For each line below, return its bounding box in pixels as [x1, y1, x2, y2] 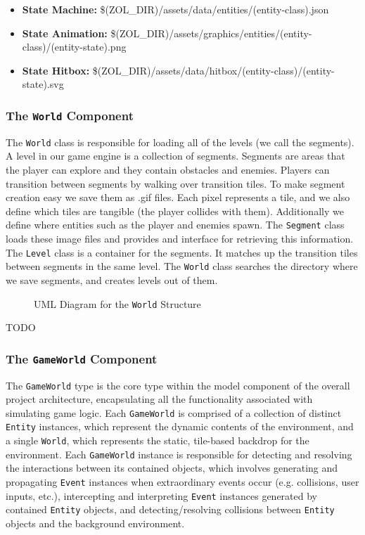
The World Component [6, 106, 134, 124]
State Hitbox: [22, 63, 90, 77]
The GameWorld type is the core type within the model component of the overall [6, 378, 350, 392]
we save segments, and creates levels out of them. [6, 272, 218, 287]
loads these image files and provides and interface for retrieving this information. [6, 231, 354, 246]
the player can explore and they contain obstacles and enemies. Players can [6, 162, 330, 176]
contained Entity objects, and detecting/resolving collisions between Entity [6, 502, 335, 517]
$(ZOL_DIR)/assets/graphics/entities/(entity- [110, 25, 312, 40]
